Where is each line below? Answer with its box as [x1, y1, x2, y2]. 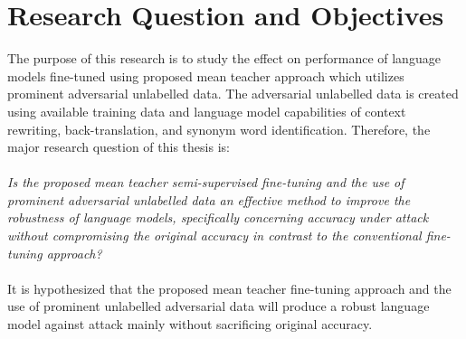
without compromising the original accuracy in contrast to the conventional [7, 226, 422, 245]
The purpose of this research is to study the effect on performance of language [7, 49, 441, 68]
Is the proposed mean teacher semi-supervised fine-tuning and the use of [7, 173, 404, 192]
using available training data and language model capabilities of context [7, 101, 406, 120]
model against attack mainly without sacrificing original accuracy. [7, 315, 373, 334]
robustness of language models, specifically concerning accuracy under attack [7, 208, 429, 227]
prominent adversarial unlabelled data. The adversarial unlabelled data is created [7, 84, 459, 103]
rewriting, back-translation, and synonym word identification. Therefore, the [7, 119, 431, 138]
